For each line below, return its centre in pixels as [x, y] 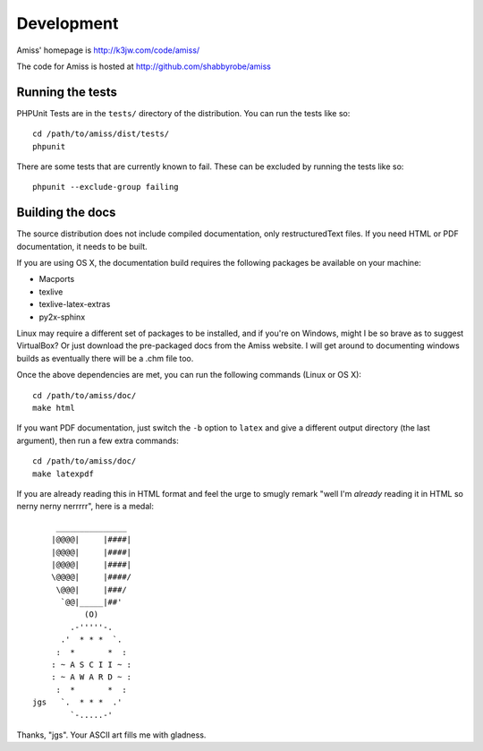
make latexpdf [63, 474]
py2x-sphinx [62, 317]
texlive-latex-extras [75, 304]
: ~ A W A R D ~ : [91, 677]
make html [54, 408]
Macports [57, 279]
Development [68, 23]
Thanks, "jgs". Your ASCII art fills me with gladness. [111, 735]
